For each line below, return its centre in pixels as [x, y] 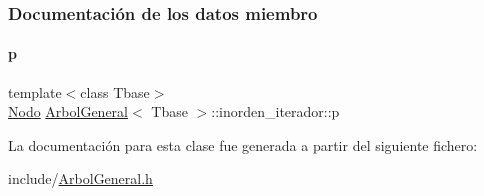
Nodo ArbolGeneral [68, 111]
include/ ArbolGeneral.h [80, 178]
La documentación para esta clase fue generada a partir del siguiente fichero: [243, 144]
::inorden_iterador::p [275, 111]
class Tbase [115, 91]
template [35, 91]
